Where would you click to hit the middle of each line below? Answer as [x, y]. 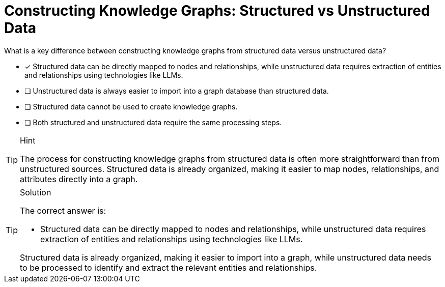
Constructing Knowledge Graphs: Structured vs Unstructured [217, 11]
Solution [36, 192]
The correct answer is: [63, 210]
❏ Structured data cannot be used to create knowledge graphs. [131, 106]
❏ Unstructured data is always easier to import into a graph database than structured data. [177, 91]
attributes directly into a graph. [79, 179]
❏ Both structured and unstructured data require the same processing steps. [153, 122]
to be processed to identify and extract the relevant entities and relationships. [169, 267]
